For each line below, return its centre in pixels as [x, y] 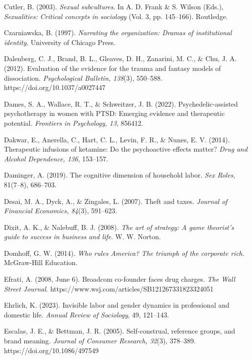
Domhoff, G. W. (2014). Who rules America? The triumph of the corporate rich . [124, 253]
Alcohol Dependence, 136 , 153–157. [56, 158]
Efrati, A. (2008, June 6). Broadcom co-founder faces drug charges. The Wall [120, 279]
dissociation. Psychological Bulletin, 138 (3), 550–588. [83, 78]
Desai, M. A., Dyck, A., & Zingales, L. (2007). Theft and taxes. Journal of [116, 201]
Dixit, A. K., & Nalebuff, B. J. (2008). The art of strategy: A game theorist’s [119, 227]
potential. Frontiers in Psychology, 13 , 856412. [74, 123]
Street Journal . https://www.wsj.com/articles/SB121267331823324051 [109, 288]
